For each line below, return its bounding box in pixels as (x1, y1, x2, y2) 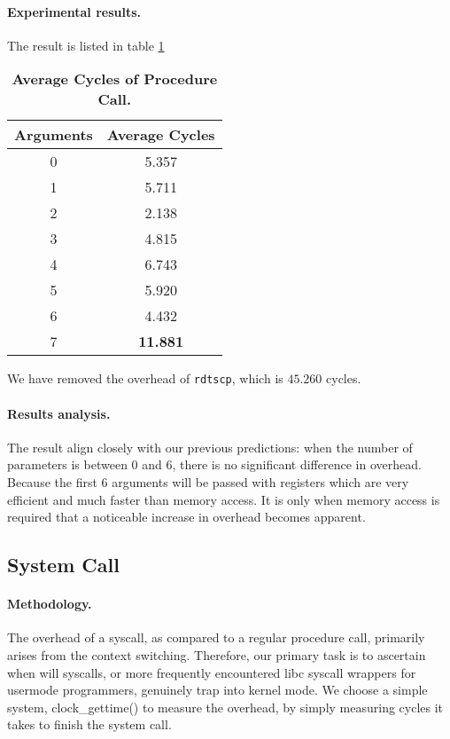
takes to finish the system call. (7, 715, 172, 734)
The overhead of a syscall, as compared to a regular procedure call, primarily (7, 628, 425, 647)
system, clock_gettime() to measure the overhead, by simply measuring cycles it (7, 697, 444, 716)
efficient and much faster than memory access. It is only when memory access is (7, 490, 440, 508)
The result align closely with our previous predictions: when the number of (7, 437, 413, 456)
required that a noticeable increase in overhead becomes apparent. (7, 507, 366, 526)
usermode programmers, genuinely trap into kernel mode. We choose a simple (7, 680, 428, 699)
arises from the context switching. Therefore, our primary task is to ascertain (7, 645, 426, 664)
